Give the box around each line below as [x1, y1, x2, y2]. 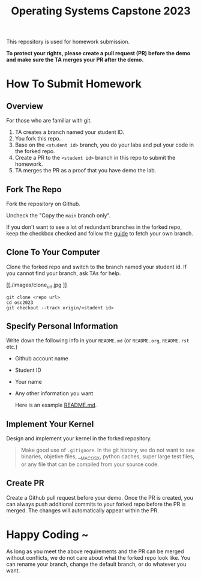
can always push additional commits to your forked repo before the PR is [6, 500, 186, 508]
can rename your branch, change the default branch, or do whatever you [6, 560, 187, 568]
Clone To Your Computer [6, 247, 100, 258]
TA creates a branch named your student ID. [14, 129, 124, 136]
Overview [6, 101, 44, 111]
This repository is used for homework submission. [6, 38, 130, 46]
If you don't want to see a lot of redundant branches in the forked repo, [6, 223, 182, 231]
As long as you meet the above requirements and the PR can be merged [6, 548, 184, 555]
